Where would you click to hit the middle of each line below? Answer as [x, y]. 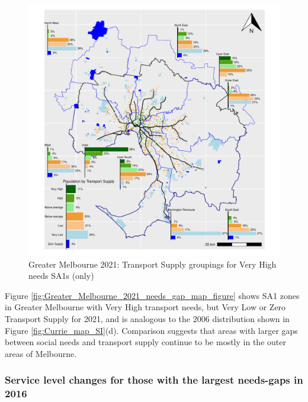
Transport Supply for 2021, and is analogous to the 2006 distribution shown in [147, 318]
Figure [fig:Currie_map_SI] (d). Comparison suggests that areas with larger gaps [151, 330]
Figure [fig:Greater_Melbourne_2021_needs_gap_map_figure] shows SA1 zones [152, 295]
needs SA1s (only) [61, 276]
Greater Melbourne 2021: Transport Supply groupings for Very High [153, 264]
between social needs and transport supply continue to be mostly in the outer [145, 342]
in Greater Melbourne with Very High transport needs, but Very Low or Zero [145, 307]
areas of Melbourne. [41, 353]
